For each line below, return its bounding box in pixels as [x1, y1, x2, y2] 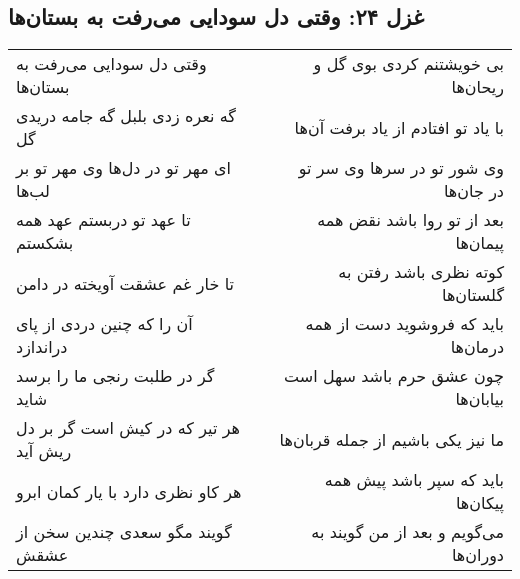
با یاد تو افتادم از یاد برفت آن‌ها [294, 115, 504, 139]
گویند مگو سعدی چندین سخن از [16, 520, 232, 544]
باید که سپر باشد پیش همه [324, 468, 504, 492]
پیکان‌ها [455, 491, 504, 515]
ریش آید [16, 439, 72, 463]
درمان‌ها [450, 335, 504, 359]
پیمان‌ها [455, 231, 504, 255]
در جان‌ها [443, 179, 504, 203]
